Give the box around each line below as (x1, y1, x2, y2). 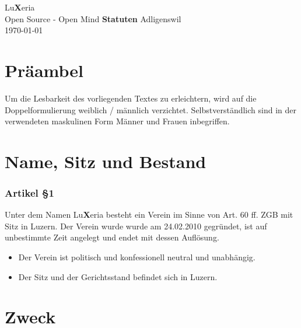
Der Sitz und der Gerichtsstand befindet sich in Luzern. (18, 270, 218, 282)
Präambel (5, 58, 83, 82)
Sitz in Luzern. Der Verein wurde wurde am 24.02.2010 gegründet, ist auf (5, 219, 267, 232)
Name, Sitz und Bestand (5, 149, 206, 173)
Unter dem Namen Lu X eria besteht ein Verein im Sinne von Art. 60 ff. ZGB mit (5, 208, 293, 221)
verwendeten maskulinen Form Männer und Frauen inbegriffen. (5, 115, 230, 127)
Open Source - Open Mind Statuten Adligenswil (5, 12, 181, 25)
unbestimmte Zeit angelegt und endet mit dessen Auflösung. (5, 231, 219, 243)
